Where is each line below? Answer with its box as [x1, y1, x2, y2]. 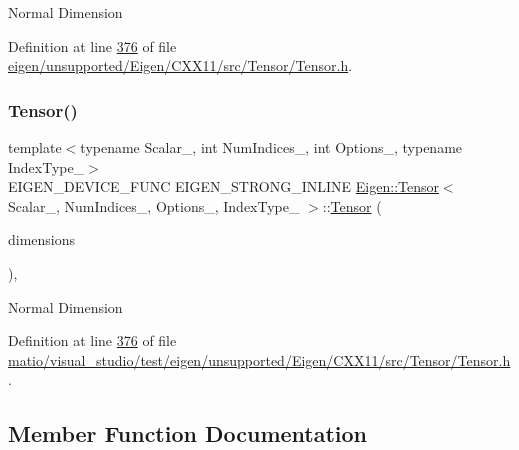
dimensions [8, 229, 76, 250]
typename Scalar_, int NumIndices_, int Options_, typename [80, 137, 463, 157]
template [8, 137, 62, 157]
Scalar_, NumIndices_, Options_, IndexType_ [8, 195, 300, 216]
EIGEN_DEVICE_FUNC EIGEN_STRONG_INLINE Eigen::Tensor [8, 176, 439, 197]
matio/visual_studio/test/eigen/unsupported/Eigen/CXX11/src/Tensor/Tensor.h [8, 349, 511, 370]
